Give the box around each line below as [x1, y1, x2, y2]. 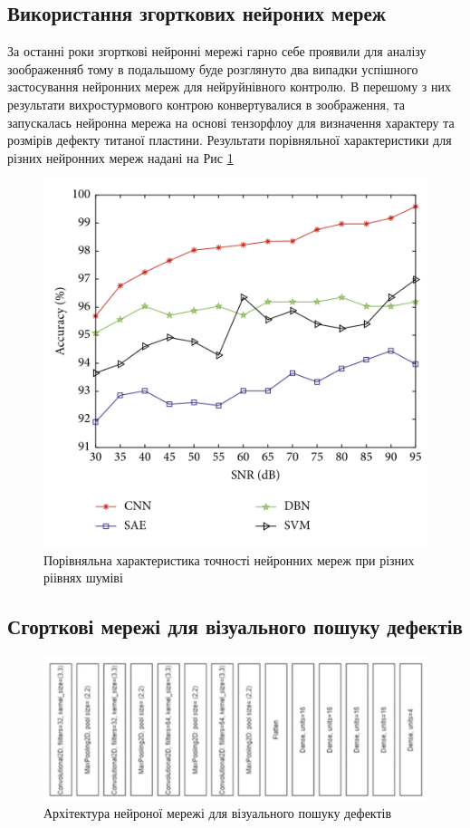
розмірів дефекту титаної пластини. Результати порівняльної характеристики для [7, 130, 452, 149]
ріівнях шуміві [43, 568, 123, 587]
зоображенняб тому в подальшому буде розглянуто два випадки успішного [7, 59, 418, 78]
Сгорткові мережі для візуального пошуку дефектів [7, 612, 463, 640]
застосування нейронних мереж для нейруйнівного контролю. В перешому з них [7, 77, 452, 96]
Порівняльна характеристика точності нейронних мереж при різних [43, 550, 415, 569]
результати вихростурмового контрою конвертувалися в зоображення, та [7, 94, 405, 113]
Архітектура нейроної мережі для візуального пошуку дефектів [43, 803, 392, 822]
